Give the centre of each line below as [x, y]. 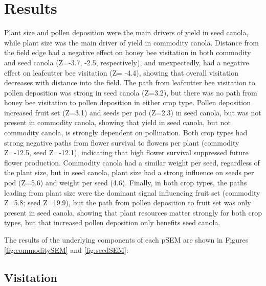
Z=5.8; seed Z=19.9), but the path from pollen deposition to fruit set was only [128, 202]
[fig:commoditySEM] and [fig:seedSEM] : [66, 249]
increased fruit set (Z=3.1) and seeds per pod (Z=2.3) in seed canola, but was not [133, 112]
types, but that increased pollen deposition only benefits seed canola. [112, 222]
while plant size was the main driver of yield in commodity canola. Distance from [131, 42]
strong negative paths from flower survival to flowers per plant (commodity [122, 142]
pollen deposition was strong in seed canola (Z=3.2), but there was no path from [131, 92]
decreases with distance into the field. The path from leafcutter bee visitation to [130, 82]
